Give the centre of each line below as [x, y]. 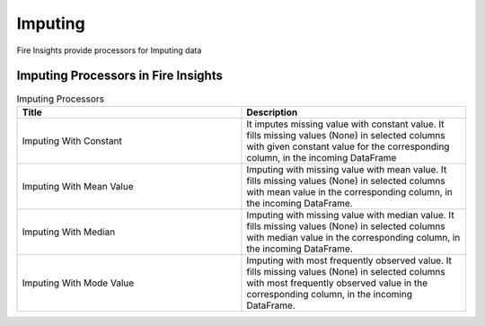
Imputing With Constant [72, 141]
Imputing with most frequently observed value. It [349, 260]
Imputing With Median [69, 232]
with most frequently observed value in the [337, 283]
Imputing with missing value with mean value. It [347, 169]
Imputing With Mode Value [78, 283]
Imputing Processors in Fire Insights [120, 76]
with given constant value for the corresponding [348, 146]
